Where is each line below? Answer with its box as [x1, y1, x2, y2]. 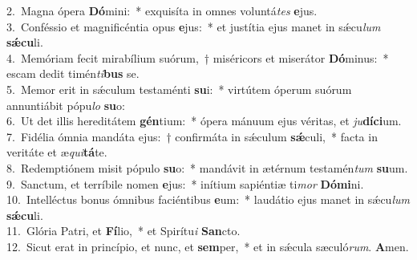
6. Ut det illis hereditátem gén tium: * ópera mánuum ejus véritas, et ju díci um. [6, 112, 402, 129]
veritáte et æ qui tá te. [6, 144, 107, 160]
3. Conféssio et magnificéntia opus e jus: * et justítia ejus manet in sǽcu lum [6, 18, 381, 35]
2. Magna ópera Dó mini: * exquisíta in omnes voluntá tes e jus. [6, 2, 318, 18]
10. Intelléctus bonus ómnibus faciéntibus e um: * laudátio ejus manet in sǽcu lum [6, 191, 410, 208]
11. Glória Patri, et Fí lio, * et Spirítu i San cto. [6, 222, 241, 239]
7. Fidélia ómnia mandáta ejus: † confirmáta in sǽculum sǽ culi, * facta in [6, 128, 378, 144]
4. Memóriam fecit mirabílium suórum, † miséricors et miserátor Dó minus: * [6, 49, 389, 66]
